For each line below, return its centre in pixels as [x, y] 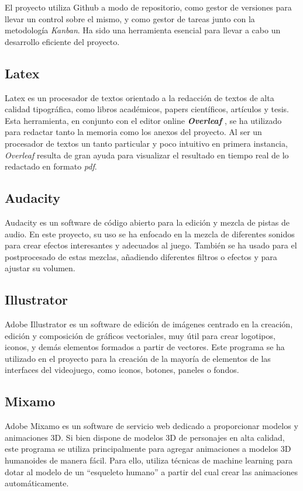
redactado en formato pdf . [51, 166]
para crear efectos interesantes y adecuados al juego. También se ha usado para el [151, 245]
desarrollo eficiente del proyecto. [62, 41]
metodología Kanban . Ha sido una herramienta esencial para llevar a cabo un [143, 30]
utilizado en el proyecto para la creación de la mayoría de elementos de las [138, 358]
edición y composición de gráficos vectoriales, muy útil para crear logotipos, [140, 335]
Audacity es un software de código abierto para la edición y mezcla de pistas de [147, 222]
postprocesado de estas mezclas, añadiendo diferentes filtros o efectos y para [141, 256]
